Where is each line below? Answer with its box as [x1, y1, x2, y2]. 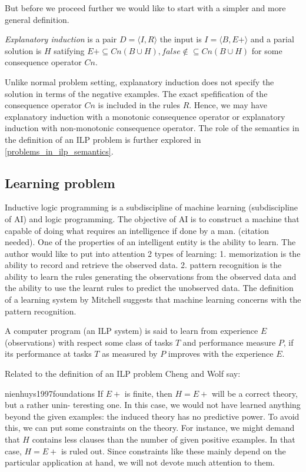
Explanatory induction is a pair [5, 33, 117, 45]
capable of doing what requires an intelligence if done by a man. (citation [5, 224, 269, 236]
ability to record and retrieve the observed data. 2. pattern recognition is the [5, 259, 282, 271]
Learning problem [5, 173, 115, 192]
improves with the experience [168, 347, 274, 360]
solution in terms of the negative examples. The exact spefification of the [5, 87, 268, 99]
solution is [5, 44, 42, 56]
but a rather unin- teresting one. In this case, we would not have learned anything [5, 399, 301, 411]
